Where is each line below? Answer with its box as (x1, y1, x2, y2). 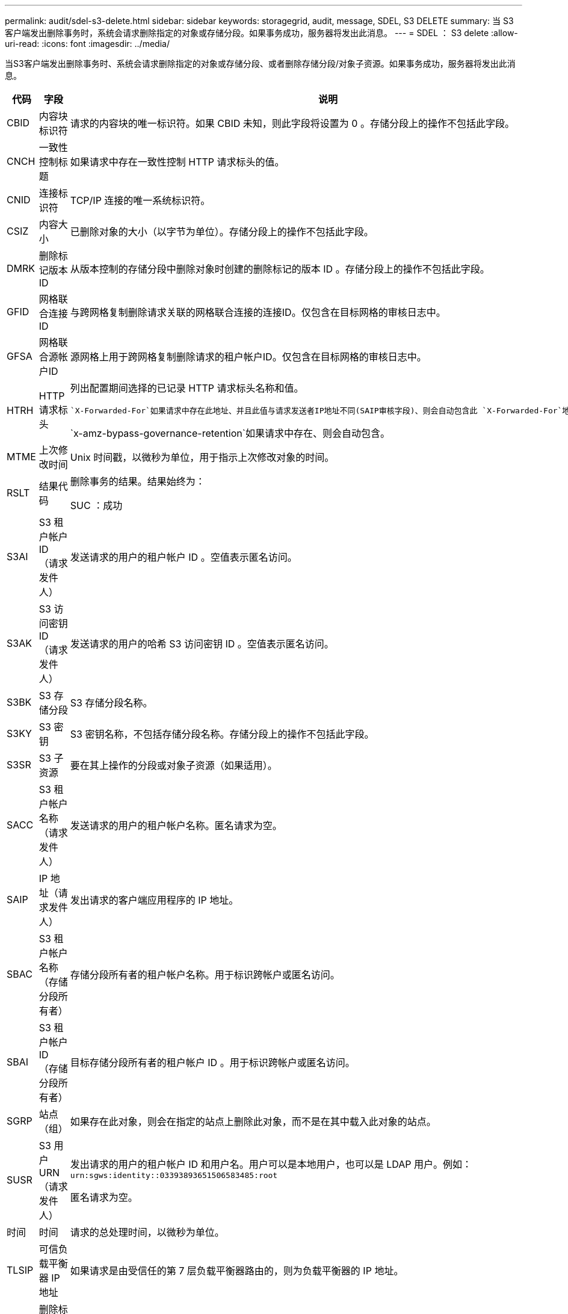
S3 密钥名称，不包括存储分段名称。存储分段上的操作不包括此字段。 (70, 728, 374, 740)
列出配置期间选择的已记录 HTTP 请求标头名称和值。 (70, 382, 304, 394)
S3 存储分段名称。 (70, 697, 153, 709)
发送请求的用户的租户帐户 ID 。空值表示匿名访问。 (70, 551, 297, 563)
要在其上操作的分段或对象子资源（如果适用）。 (70, 759, 277, 771)
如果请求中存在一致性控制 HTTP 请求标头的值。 (70, 156, 285, 168)
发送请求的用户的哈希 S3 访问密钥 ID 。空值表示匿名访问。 (70, 638, 334, 650)
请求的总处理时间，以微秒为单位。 (70, 1226, 224, 1238)
